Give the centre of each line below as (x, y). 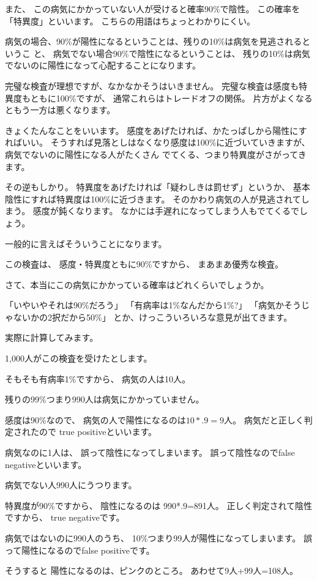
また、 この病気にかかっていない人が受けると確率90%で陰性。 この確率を (153, 9)
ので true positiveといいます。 (98, 432)
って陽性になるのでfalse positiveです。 (80, 550)
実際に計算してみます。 (52, 337)
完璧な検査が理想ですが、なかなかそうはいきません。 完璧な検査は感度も (152, 85)
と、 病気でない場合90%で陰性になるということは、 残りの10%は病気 (172, 53)
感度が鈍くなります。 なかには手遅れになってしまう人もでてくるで (166, 211)
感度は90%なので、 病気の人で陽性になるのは (95, 419)
